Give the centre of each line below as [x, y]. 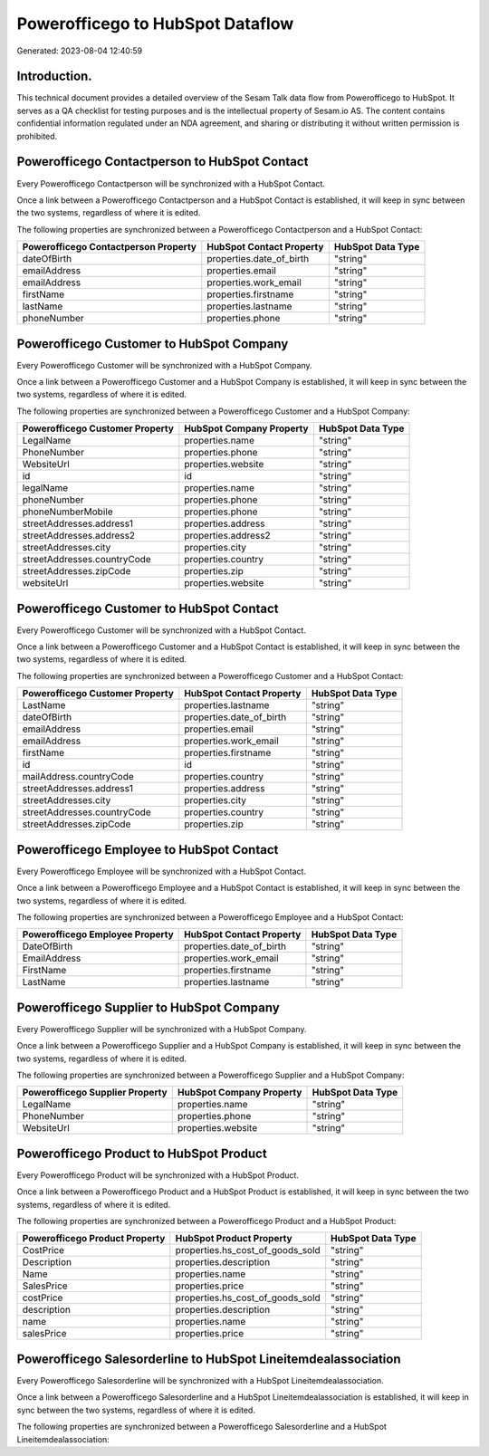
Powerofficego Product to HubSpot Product [142, 1153]
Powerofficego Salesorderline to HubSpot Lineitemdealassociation [209, 1359]
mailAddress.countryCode [78, 777]
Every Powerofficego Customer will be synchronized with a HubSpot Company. [164, 365]
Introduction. [54, 77]
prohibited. [37, 136]
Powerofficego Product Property [94, 1239]
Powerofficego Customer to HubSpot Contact [148, 608]
